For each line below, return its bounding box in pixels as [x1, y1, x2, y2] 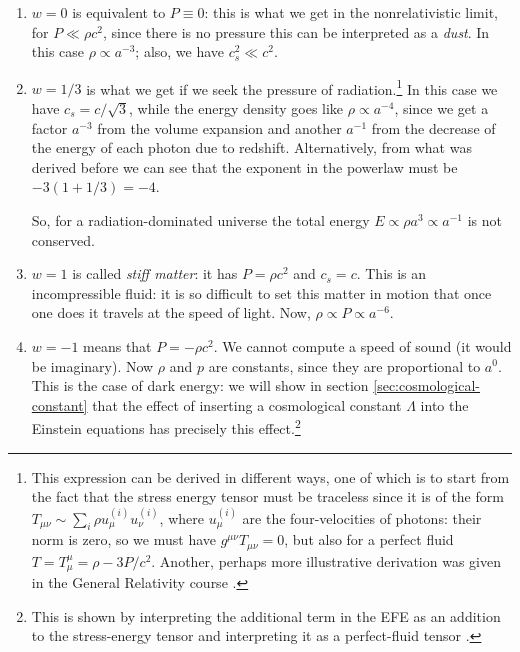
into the [420, 394, 469, 415]
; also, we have [135, 41, 225, 62]
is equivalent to [72, 2, 166, 22]
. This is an [356, 263, 427, 284]
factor [31, 117, 68, 138]
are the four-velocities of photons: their [242, 507, 482, 528]
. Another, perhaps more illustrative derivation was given [151, 550, 501, 571]
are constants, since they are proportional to [208, 355, 481, 376]
